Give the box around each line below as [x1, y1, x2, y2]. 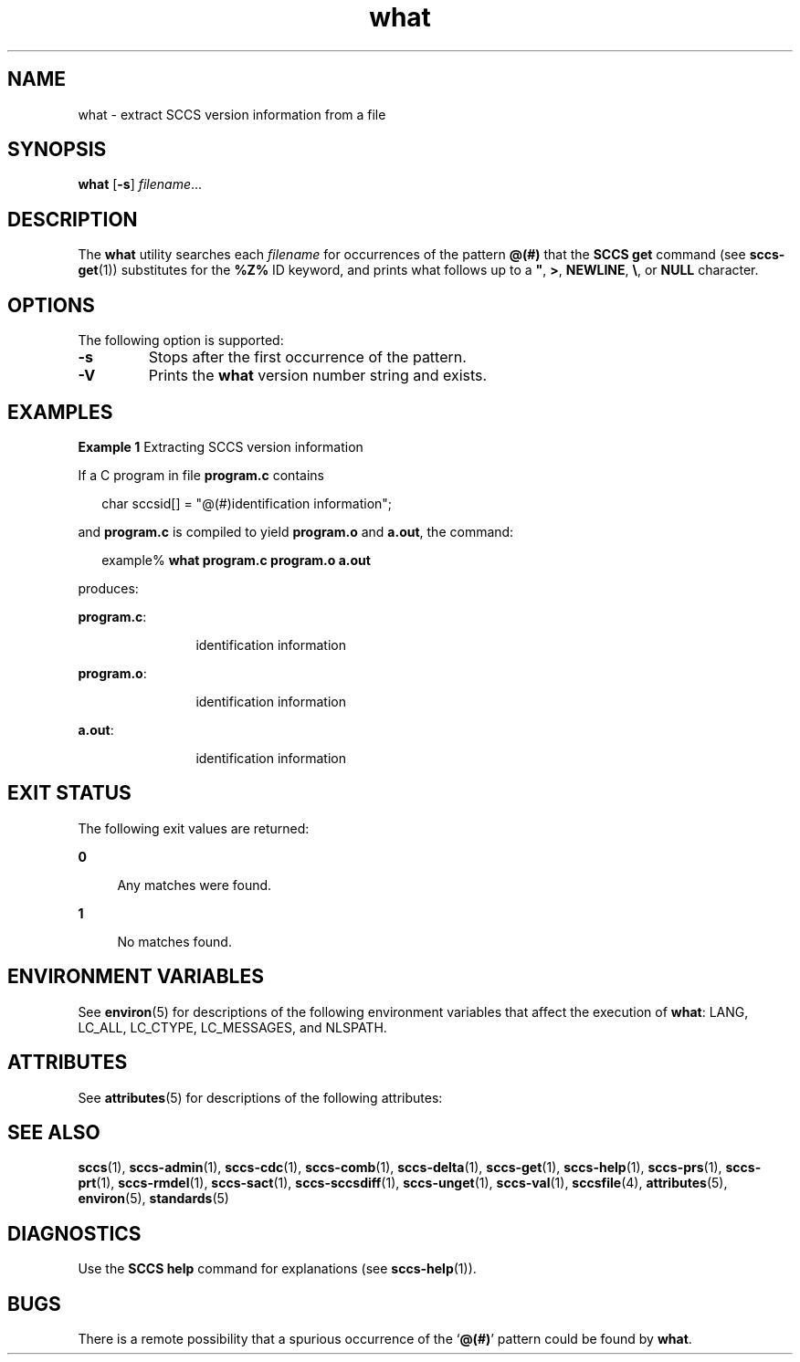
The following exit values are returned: [78, 820, 310, 836]
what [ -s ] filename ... [78, 176, 203, 193]
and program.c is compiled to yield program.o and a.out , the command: [78, 523, 514, 540]
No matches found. [117, 933, 232, 949]
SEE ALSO [7, 1120, 100, 1144]
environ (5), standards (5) [78, 1190, 229, 1207]
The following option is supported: [78, 332, 284, 349]
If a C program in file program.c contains [78, 466, 324, 483]
